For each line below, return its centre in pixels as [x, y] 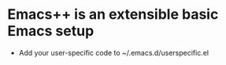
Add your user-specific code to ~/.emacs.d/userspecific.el [114, 52]
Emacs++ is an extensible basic [113, 14]
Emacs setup [51, 31]
